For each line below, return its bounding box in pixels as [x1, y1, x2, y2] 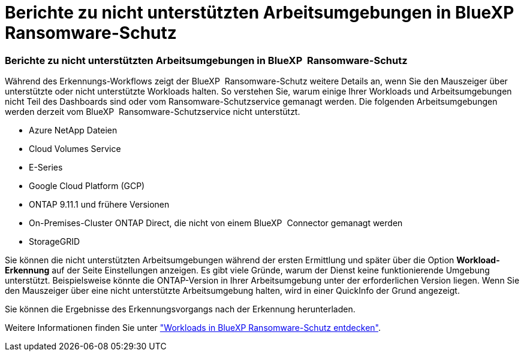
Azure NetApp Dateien [29, 125, 118, 136]
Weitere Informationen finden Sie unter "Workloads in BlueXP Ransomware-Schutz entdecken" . [5, 322, 381, 333]
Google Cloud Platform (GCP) [29, 181, 145, 191]
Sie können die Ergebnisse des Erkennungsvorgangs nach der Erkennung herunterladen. [5, 304, 356, 315]
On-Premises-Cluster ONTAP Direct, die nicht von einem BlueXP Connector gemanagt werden [29, 218, 403, 229]
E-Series [29, 162, 63, 173]
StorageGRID [29, 236, 80, 247]
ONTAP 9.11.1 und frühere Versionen [29, 199, 170, 210]
